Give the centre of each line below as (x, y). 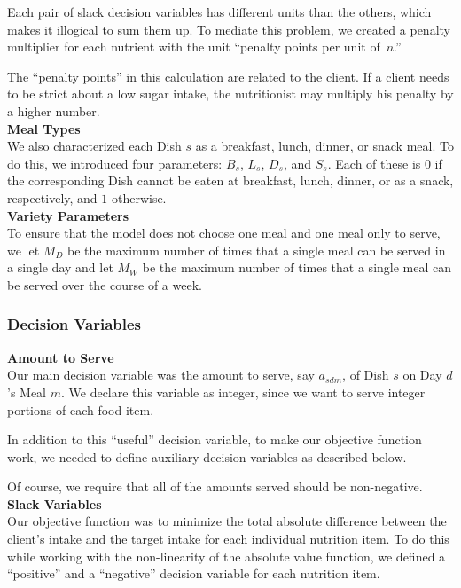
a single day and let (60, 267)
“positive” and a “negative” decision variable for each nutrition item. (194, 573)
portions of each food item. (81, 409)
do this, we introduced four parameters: (115, 163)
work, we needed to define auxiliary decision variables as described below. (207, 456)
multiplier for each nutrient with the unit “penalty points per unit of (194, 47)
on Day (422, 375)
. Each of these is (374, 163)
